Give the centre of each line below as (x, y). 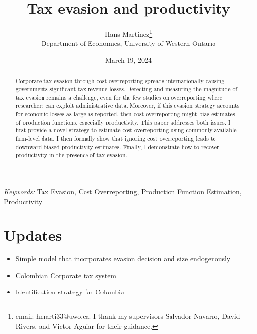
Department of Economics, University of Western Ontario (128, 43)
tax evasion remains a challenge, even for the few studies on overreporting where (119, 97)
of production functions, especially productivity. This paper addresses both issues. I (123, 122)
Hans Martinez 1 (128, 33)
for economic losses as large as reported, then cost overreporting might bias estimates (125, 113)
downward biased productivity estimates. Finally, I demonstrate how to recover (117, 146)
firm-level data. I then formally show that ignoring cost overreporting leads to (116, 138)
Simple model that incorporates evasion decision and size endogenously (123, 259)
